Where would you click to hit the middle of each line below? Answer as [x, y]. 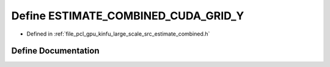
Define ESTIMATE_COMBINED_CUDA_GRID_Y [128, 16]
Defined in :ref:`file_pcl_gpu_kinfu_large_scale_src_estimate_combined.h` [118, 34]
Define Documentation [55, 51]
